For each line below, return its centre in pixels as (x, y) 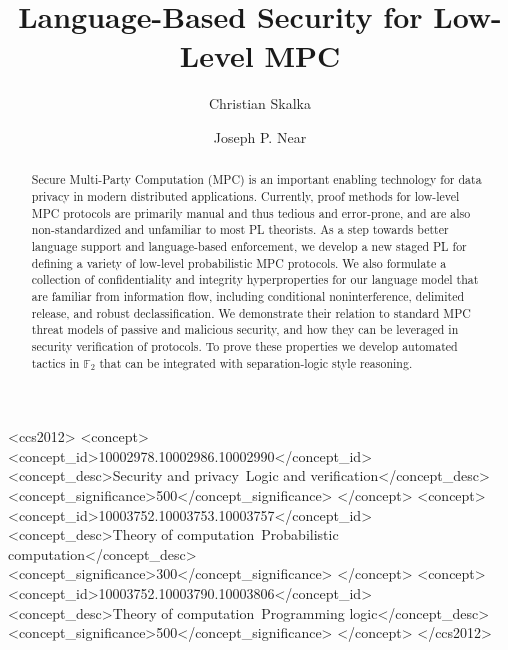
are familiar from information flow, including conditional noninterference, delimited (248, 295)
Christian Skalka (260, 103)
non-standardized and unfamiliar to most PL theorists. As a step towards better (240, 229)
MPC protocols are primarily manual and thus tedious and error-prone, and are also (251, 212)
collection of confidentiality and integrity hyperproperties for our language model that (255, 279)
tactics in (55, 362)
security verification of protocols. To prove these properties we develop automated (244, 345)
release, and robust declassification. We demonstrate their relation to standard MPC (251, 312)
